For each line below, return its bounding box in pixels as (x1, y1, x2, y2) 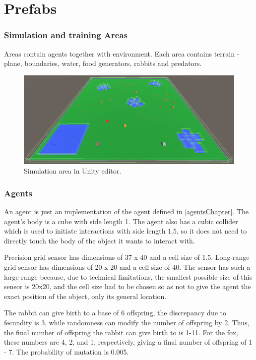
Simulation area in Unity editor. (24, 166, 122, 176)
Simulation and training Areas (4, 29, 128, 41)
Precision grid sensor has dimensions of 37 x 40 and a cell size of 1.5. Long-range (4, 252, 250, 262)
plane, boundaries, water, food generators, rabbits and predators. (4, 58, 202, 68)
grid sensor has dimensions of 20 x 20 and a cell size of (4, 262, 170, 272)
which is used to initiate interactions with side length (4, 226, 166, 236)
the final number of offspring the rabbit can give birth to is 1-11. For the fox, (4, 327, 238, 337)
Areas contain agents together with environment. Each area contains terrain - (4, 48, 240, 59)
